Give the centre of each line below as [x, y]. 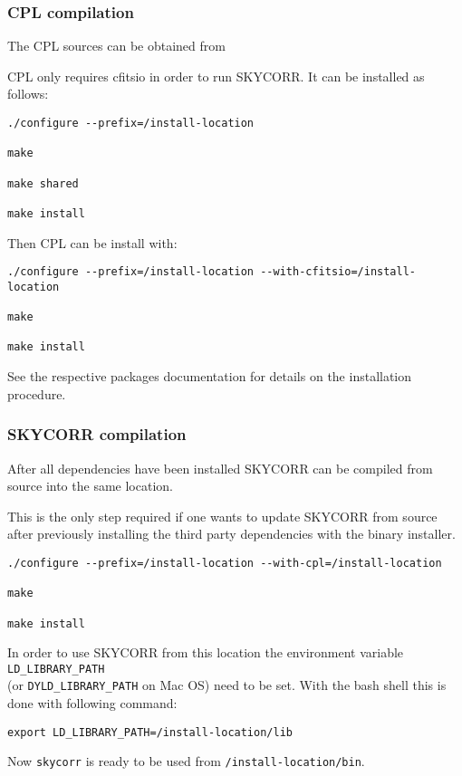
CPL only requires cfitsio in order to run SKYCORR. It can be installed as [216, 76]
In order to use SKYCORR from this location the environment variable [206, 652]
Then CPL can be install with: [92, 242]
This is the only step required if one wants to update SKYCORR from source [222, 516]
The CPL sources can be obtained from [116, 46]
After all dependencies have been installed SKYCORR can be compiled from [220, 468]
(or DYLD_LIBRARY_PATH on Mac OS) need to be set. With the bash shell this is [227, 685]
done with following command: [92, 703]
